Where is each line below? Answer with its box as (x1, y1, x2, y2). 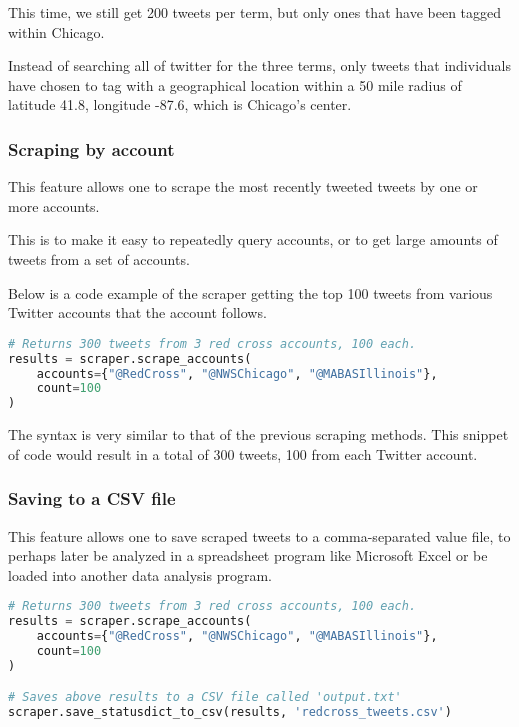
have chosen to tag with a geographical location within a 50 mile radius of (8, 74, 462, 95)
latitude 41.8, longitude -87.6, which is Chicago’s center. (8, 94, 352, 115)
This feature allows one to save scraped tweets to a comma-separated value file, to (8, 525, 511, 546)
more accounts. (8, 195, 100, 216)
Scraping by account (8, 136, 175, 161)
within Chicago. (8, 21, 105, 42)
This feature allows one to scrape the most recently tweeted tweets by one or (8, 176, 478, 197)
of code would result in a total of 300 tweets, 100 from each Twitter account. (8, 443, 478, 464)
